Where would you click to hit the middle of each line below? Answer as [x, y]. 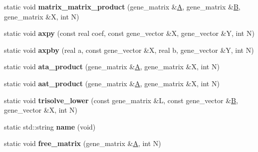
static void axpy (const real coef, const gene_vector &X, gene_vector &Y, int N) [129, 33]
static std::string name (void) [50, 126]
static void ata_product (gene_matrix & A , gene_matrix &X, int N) [112, 67]
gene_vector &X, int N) [41, 110]
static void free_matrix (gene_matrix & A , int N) [83, 143]
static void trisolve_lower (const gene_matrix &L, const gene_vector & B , [121, 100]
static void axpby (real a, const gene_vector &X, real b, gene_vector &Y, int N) [129, 50]
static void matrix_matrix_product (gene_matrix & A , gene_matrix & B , [122, 6]
